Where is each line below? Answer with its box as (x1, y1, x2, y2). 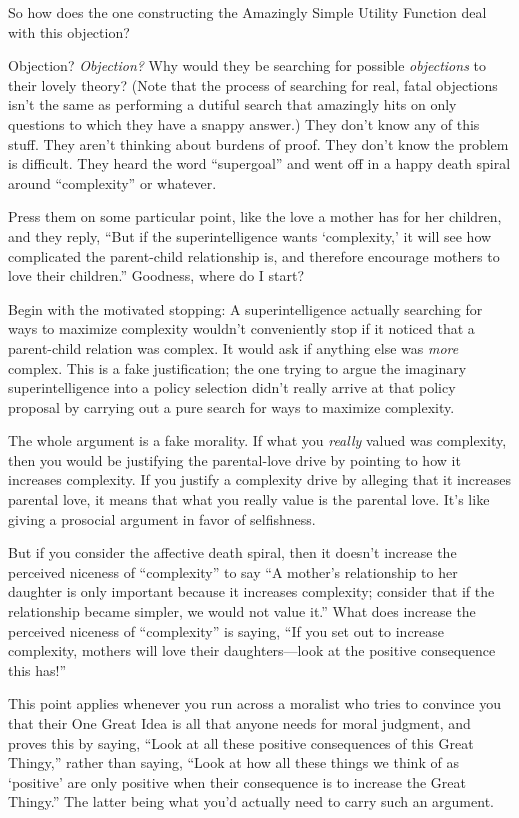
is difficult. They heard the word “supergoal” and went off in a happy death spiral (8, 153, 511, 174)
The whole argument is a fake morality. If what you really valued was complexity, (8, 430, 507, 451)
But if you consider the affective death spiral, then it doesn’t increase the (8, 542, 457, 563)
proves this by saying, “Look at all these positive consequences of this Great (8, 732, 474, 753)
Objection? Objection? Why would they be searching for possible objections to (8, 55, 486, 76)
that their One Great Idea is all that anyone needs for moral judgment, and (8, 713, 471, 733)
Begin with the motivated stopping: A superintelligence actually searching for (8, 298, 483, 319)
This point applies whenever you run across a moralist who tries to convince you (8, 693, 501, 714)
